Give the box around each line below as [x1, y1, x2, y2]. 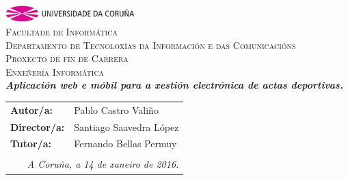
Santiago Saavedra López [74, 119, 179, 134]
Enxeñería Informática [5, 64, 105, 78]
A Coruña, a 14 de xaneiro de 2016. [27, 157, 179, 171]
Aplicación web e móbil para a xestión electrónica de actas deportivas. [5, 78, 343, 92]
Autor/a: [10, 102, 53, 117]
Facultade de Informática [5, 24, 118, 38]
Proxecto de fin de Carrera [5, 51, 129, 65]
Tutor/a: [10, 136, 52, 151]
